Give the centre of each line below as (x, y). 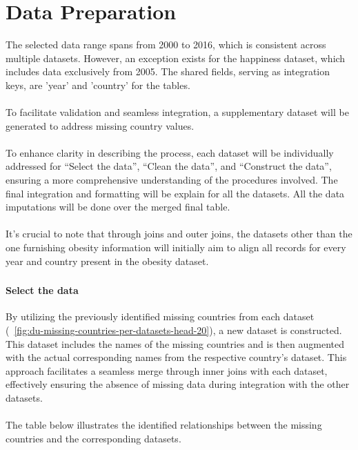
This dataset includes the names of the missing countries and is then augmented (175, 343)
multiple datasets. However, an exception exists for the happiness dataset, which (176, 58)
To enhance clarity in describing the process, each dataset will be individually (170, 152)
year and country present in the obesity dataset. (107, 261)
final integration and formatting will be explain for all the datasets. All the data (175, 193)
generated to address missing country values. (100, 125)
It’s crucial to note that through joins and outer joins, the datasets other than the (179, 234)
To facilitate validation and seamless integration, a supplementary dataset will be (177, 112)
